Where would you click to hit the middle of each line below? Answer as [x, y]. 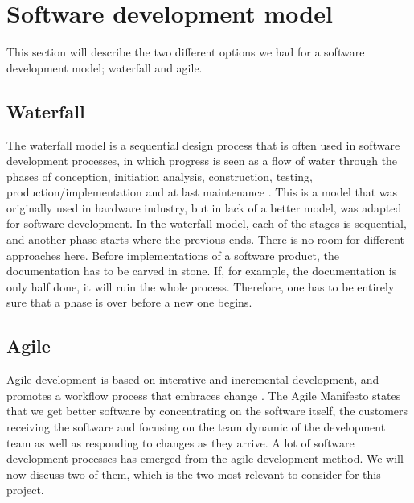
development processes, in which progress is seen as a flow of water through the [202, 161]
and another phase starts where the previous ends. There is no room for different [206, 239]
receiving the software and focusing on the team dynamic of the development [196, 427]
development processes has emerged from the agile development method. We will [205, 458]
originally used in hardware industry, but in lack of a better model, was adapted [204, 207]
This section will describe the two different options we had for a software [186, 52]
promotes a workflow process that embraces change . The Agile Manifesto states [204, 395]
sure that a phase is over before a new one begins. [129, 302]
